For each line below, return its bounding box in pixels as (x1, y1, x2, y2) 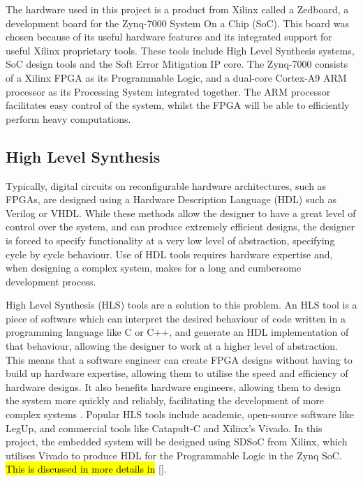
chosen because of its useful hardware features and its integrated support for (6, 29, 332, 44)
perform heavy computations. (6, 111, 131, 126)
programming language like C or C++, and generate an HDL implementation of (6, 325, 349, 339)
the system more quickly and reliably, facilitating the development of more (6, 393, 325, 408)
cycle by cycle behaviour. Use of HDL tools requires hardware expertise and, (6, 246, 333, 261)
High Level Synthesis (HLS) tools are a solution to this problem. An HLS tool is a (6, 297, 357, 312)
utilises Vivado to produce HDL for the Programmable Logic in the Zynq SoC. (6, 447, 342, 462)
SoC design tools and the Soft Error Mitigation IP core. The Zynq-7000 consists (6, 57, 348, 71)
